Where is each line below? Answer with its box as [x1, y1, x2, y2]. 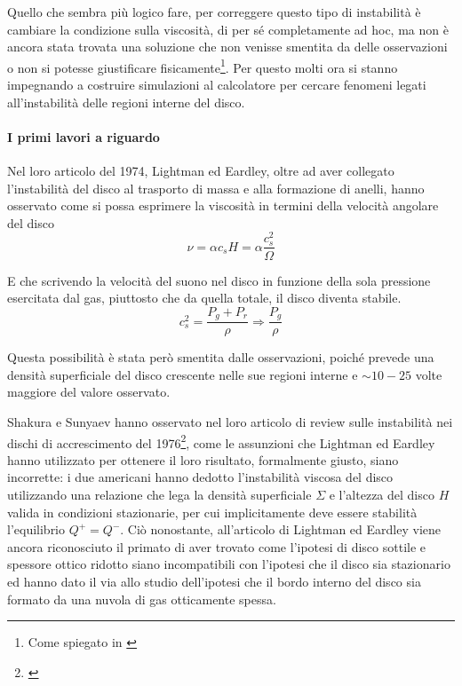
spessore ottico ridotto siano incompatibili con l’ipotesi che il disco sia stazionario [7, 555, 450, 573]
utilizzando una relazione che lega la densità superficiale [7, 485, 312, 504]
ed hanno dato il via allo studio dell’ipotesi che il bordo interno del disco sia [7, 572, 421, 590]
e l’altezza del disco [329, 485, 434, 504]
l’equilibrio [7, 520, 66, 539]
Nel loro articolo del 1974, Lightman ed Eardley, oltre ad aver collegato [7, 162, 394, 180]
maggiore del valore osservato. [7, 382, 171, 401]
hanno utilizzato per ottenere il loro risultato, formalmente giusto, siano [7, 450, 399, 469]
